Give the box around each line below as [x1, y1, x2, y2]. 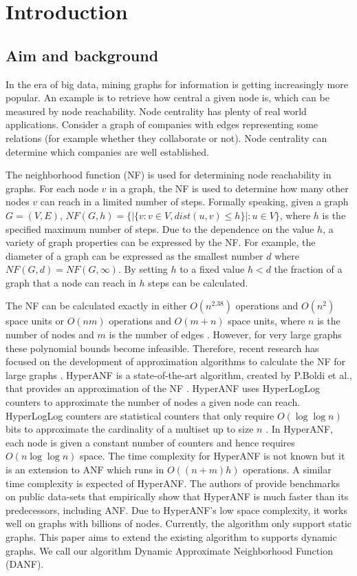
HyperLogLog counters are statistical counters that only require [6, 408, 274, 422]
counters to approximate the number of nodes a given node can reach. [6, 395, 301, 409]
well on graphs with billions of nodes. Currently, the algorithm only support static [6, 516, 352, 531]
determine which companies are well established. [6, 144, 209, 158]
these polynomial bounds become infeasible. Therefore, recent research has [6, 340, 319, 355]
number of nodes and [6, 327, 94, 342]
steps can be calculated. [148, 275, 248, 289]
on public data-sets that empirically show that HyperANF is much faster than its [6, 489, 349, 504]
